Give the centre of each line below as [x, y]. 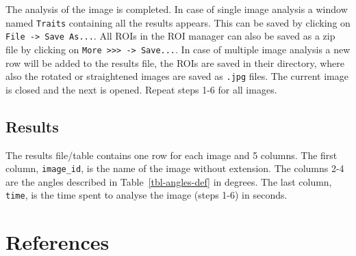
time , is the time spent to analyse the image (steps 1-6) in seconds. [147, 195]
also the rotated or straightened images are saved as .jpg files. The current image [177, 76]
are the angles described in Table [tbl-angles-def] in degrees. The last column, [169, 181]
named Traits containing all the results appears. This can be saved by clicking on [178, 22]
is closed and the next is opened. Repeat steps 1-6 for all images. [141, 89]
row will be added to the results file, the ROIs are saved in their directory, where [175, 62]
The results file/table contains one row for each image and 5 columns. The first [171, 155]
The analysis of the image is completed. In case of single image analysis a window [177, 9]
